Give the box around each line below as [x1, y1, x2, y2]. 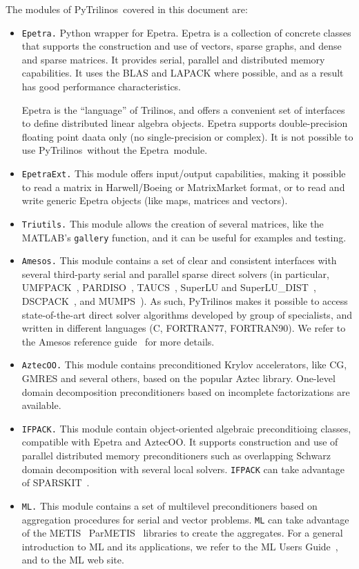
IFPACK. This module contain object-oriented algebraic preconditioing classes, [21, 421, 351, 435]
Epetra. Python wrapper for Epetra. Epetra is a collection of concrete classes [21, 25, 351, 39]
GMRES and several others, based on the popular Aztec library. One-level [21, 371, 336, 386]
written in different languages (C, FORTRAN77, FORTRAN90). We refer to [21, 321, 346, 335]
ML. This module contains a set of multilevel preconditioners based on [21, 498, 318, 512]
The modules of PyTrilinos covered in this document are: [6, 2, 248, 16]
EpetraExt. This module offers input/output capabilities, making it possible [21, 166, 346, 180]
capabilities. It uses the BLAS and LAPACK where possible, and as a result [21, 66, 344, 80]
